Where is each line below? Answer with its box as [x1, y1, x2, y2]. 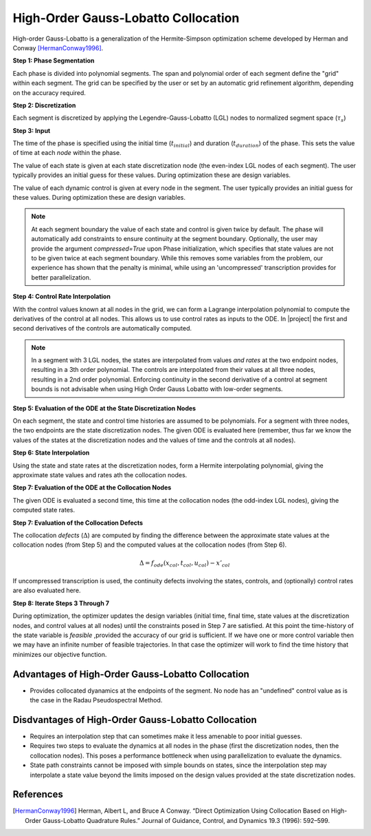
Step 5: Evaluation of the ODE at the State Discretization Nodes [12, 404, 196, 412]
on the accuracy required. [12, 88, 86, 96]
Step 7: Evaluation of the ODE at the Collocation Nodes [12, 483, 172, 492]
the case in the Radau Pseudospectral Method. [30, 696, 163, 704]
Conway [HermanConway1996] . [12, 43, 104, 52]
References [12, 788, 63, 800]
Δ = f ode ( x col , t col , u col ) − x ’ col [139, 558, 230, 568]
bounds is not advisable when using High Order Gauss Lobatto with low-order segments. [31, 385, 283, 393]
